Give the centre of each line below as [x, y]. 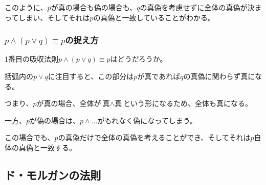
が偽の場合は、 [55, 120]
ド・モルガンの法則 [53, 175]
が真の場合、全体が [69, 103]
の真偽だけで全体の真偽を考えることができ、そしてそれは [154, 137]
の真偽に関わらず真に [219, 76]
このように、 [26, 7]
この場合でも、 [30, 137]
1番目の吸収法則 [31, 59]
